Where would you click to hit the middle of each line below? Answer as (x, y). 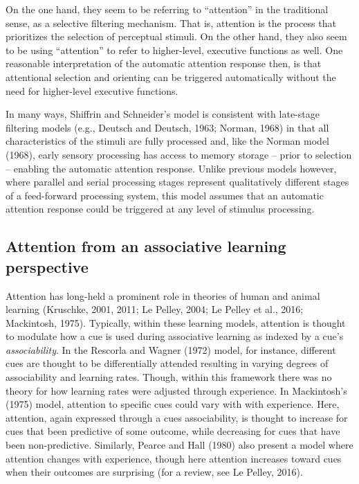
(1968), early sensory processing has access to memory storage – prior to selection (179, 154)
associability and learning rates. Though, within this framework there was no (169, 377)
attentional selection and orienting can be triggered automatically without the (171, 77)
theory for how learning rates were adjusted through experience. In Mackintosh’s (176, 390)
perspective (47, 266)
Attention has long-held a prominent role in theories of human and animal (163, 295)
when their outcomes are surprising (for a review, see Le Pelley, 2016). (154, 472)
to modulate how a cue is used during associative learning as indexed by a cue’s (175, 336)
